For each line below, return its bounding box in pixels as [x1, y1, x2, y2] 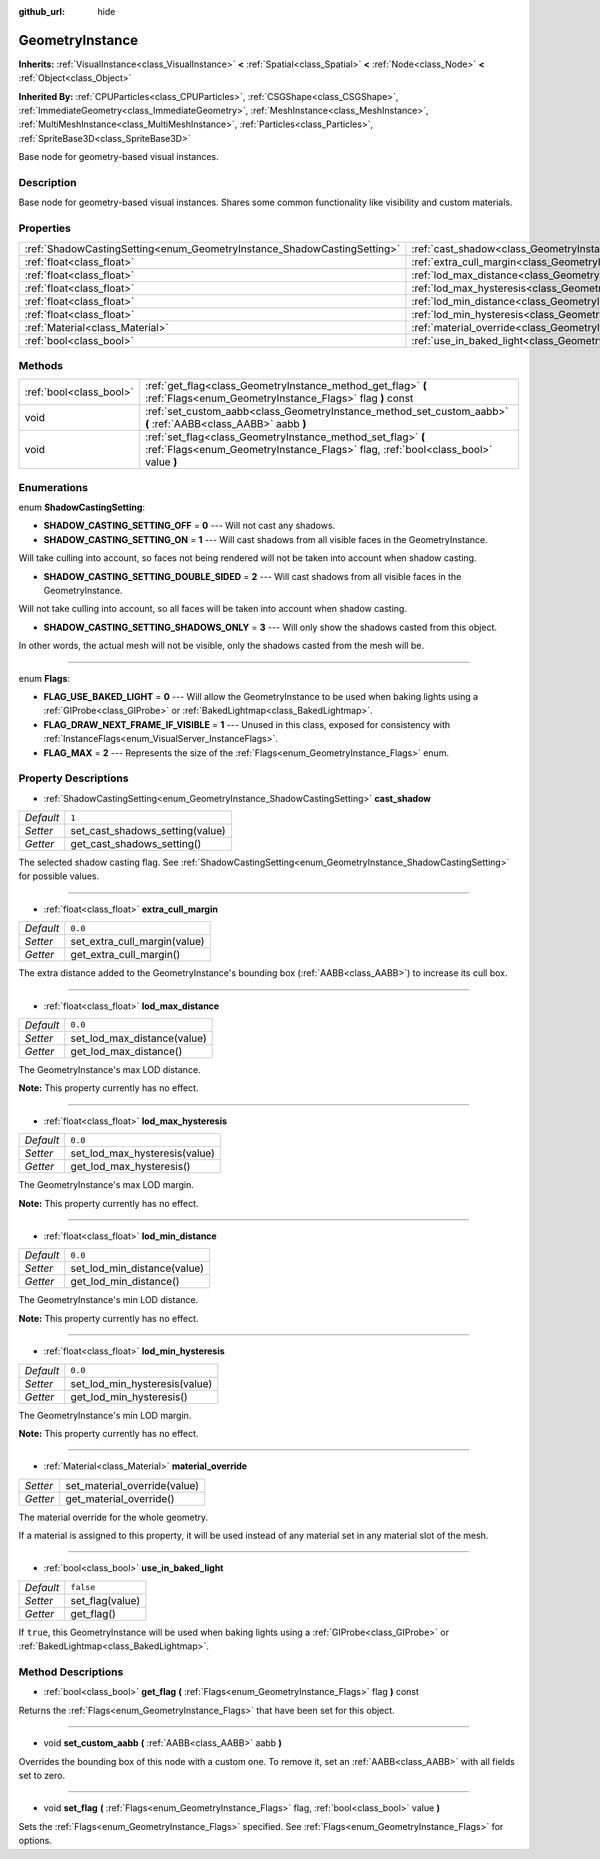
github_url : [18, 6, 65, 17]
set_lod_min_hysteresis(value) [70, 1376, 213, 1390]
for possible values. [18, 870, 100, 882]
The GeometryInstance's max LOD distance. [18, 1063, 201, 1075]
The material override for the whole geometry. [18, 1511, 209, 1523]
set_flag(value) [70, 1593, 141, 1607]
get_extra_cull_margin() [70, 948, 181, 962]
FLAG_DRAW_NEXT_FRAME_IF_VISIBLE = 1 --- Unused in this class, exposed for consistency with [43, 718, 451, 730]
